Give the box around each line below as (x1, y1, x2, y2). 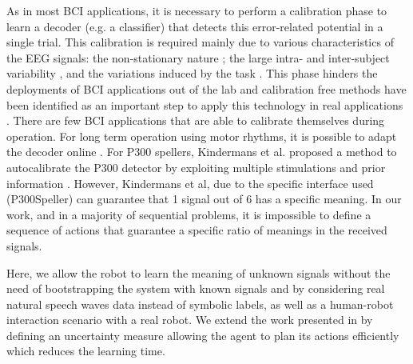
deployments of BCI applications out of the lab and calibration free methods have (6, 80, 407, 97)
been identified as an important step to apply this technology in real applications (6, 96, 403, 113)
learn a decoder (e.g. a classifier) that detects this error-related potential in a (6, 18, 383, 34)
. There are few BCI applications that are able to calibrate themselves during (6, 112, 385, 129)
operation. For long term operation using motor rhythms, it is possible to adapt (6, 127, 397, 144)
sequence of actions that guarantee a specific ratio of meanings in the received (6, 222, 387, 238)
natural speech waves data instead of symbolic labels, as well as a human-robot (6, 295, 394, 312)
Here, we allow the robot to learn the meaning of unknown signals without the (6, 264, 391, 281)
